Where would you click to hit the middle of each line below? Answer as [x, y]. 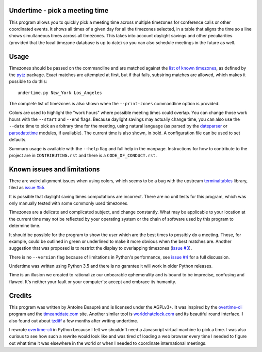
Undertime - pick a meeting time [59, 10]
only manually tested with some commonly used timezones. [69, 203]
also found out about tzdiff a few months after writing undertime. [74, 320]
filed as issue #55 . [27, 188]
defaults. [18, 140]
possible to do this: [28, 81]
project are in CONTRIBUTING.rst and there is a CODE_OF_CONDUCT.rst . [83, 155]
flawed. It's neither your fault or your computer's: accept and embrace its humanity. [93, 282]
